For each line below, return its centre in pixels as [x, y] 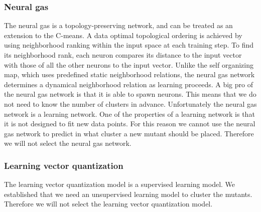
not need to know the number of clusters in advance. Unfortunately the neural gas [130, 103]
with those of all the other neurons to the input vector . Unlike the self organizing [129, 64]
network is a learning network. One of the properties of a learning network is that [129, 114]
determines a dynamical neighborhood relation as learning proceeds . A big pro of [128, 84]
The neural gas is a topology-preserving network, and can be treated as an [118, 25]
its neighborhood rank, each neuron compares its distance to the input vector [123, 55]
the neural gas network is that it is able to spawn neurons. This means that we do [130, 94]
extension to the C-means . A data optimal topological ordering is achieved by [123, 35]
